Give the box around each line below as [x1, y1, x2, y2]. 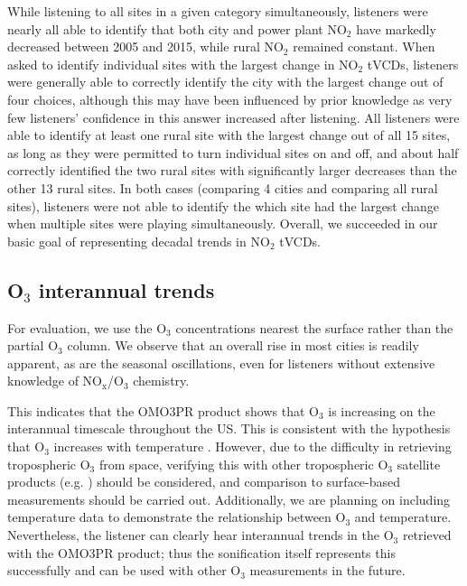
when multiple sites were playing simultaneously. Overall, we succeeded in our [7, 214, 438, 233]
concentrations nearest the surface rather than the [175, 318, 453, 337]
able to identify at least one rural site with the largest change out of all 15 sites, [7, 126, 451, 144]
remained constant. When [293, 37, 435, 56]
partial [7, 336, 44, 355]
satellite [397, 454, 441, 473]
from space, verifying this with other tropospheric [98, 454, 374, 473]
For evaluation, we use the [7, 318, 153, 337]
